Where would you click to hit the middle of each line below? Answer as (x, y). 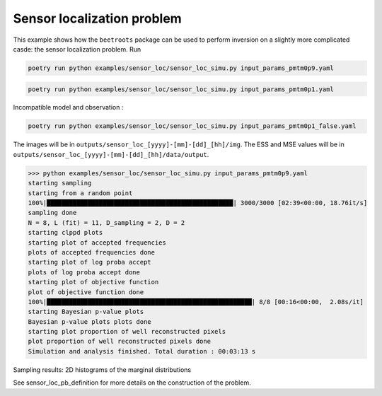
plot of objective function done (86, 292)
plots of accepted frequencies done (92, 252)
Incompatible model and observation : (68, 107)
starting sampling (60, 183)
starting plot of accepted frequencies (97, 243)
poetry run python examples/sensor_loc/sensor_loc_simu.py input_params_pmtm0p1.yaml (181, 89)
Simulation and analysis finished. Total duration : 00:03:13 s (142, 351)
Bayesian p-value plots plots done (89, 321)
